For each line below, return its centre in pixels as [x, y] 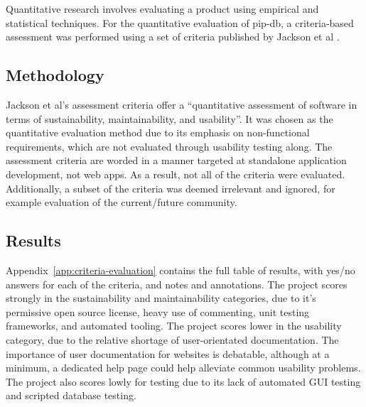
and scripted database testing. [71, 395]
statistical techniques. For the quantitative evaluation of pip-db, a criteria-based [180, 22]
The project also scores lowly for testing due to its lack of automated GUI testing [183, 381]
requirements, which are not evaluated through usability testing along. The [169, 146]
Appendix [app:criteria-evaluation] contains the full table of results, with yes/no [181, 270]
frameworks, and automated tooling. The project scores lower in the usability [174, 326]
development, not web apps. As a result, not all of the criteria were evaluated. [176, 174]
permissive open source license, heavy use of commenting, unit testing [158, 311]
